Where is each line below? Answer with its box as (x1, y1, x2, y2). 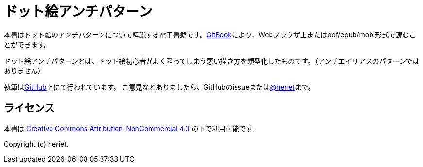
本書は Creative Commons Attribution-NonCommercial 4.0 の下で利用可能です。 (4, 124, 259, 133)
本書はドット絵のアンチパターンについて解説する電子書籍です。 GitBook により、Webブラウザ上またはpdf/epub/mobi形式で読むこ (4, 30, 416, 39)
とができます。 (4, 40, 51, 49)
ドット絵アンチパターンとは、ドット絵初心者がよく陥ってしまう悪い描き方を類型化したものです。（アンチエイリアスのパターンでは (4, 56, 420, 65)
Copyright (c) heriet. (4, 139, 68, 148)
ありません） (4, 66, 45, 75)
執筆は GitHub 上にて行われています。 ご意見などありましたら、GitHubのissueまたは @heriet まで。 (4, 83, 315, 91)
